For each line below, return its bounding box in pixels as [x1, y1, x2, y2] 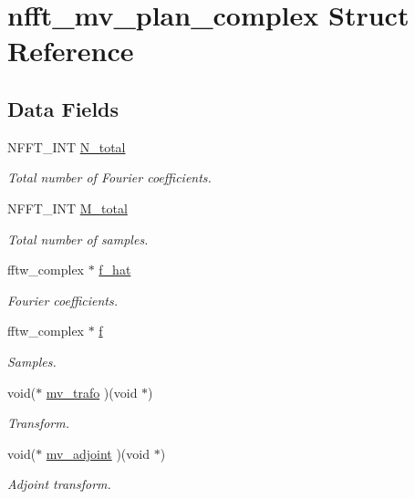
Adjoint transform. [7, 474, 111, 494]
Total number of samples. [7, 229, 149, 248]
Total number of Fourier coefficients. [7, 168, 212, 187]
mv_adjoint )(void [46, 443, 150, 463]
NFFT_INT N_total [7, 137, 126, 156]
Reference [7, 32, 134, 69]
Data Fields [7, 94, 119, 122]
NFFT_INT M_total [7, 198, 128, 217]
